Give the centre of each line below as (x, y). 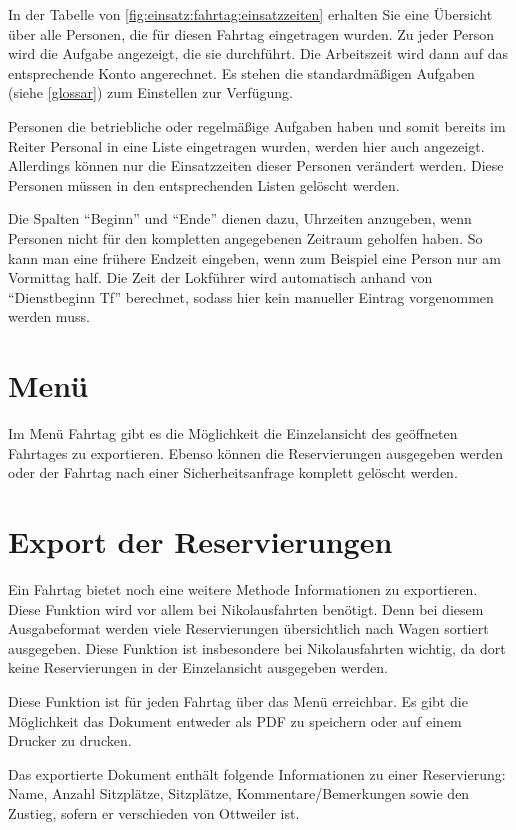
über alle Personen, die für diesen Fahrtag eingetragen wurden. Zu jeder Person (251, 33)
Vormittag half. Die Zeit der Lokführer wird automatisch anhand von (220, 277)
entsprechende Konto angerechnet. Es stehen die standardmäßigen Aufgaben (241, 72)
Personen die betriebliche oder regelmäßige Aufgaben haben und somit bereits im (257, 125)
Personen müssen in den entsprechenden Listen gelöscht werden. (204, 184)
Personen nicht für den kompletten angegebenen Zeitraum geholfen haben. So (245, 237)
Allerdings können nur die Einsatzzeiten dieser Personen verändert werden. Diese (256, 165)
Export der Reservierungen (200, 541)
